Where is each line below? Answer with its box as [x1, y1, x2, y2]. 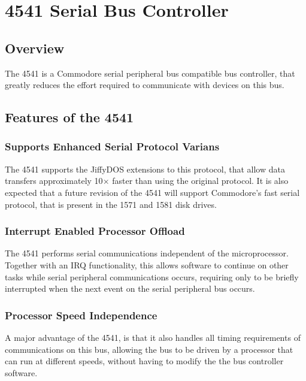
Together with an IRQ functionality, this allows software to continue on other [5, 258, 289, 271]
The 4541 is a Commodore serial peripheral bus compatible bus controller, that [5, 66, 295, 79]
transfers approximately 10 [5, 174, 103, 187]
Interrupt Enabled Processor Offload [5, 223, 185, 238]
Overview [5, 38, 65, 57]
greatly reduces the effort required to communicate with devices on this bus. [5, 78, 284, 91]
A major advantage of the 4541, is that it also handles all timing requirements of [5, 331, 301, 343]
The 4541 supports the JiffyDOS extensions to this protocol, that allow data [5, 162, 285, 175]
